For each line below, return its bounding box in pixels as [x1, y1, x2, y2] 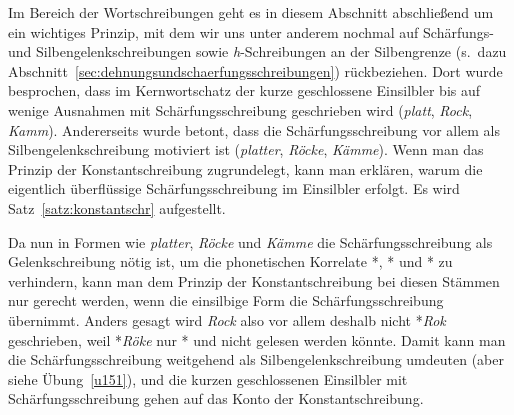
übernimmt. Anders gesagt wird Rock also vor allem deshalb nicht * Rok [8, 309, 446, 330]
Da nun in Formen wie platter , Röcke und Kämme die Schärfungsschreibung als [8, 231, 493, 252]
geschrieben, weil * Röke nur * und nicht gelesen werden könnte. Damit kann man [8, 329, 506, 350]
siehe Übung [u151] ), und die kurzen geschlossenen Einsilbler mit [8, 368, 408, 389]
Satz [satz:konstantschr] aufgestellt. [8, 197, 226, 218]
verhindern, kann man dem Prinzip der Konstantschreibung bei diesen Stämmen [8, 270, 500, 291]
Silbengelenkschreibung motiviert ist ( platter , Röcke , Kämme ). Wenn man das [8, 139, 484, 160]
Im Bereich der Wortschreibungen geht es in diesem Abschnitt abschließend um [8, 2, 494, 22]
